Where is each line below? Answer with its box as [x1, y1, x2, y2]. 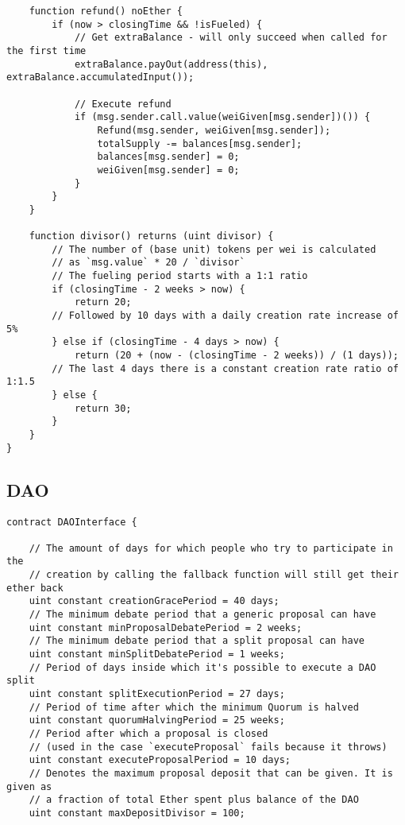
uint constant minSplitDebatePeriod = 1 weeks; [29, 649, 285, 660]
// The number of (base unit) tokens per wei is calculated [52, 243, 376, 255]
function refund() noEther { [29, 6, 183, 17]
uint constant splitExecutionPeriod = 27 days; [29, 688, 285, 700]
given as [6, 780, 52, 792]
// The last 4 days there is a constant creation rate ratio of [52, 362, 399, 374]
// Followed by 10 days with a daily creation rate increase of [52, 310, 399, 322]
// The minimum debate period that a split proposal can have [29, 635, 365, 647]
